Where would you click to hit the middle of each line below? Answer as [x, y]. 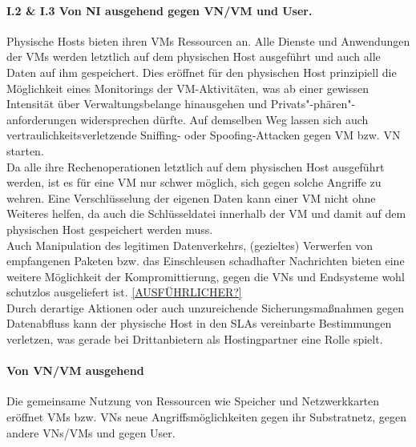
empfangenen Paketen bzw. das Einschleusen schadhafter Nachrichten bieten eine [206, 261]
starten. [25, 150]
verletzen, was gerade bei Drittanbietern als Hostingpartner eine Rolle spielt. [195, 339]
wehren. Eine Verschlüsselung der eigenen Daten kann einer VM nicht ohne [191, 197]
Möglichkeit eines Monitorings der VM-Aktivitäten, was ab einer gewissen [188, 88]
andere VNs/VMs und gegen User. [91, 432]
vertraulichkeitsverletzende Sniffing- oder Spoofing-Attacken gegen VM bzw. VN [204, 135]
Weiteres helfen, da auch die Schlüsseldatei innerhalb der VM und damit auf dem [206, 213]
